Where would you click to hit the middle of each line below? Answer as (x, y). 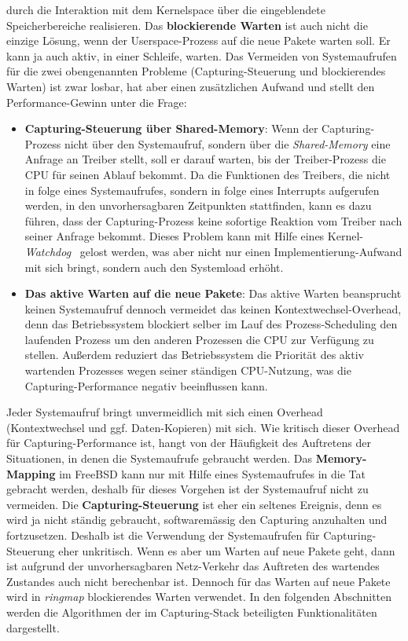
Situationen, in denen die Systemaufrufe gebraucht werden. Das (160, 458)
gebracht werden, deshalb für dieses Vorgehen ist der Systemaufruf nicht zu (187, 489)
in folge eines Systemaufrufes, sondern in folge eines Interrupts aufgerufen (202, 190)
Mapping (31, 473)
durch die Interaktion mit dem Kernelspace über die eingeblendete (166, 9)
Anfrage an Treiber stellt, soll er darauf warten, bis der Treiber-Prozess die (205, 159)
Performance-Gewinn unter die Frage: (97, 102)
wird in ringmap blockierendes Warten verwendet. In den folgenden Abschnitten (199, 597)
